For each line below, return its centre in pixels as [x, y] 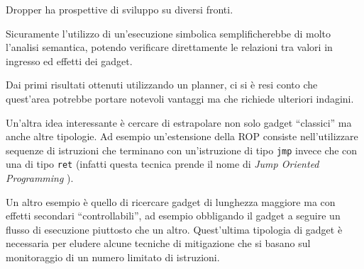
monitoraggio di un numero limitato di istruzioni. [113, 257]
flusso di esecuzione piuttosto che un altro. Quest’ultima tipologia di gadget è [174, 229]
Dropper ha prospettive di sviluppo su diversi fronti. [120, 9]
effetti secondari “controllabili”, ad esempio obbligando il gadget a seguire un [173, 216]
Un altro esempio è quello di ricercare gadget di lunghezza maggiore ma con [171, 201]
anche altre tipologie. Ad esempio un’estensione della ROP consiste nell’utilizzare [182, 136]
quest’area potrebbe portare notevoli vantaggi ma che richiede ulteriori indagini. [180, 98]
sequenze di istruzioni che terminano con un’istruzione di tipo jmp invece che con [182, 150]
